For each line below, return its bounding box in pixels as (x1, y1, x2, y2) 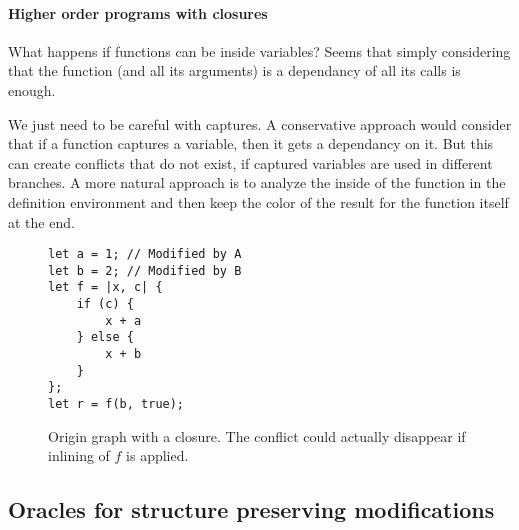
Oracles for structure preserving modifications (8, 494, 495, 525)
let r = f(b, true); (48, 397, 185, 412)
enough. (8, 79, 56, 100)
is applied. (126, 445, 189, 466)
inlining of (48, 445, 110, 466)
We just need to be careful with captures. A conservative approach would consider (8, 113, 512, 134)
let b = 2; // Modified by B (48, 263, 242, 278)
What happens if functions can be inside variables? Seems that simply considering (8, 40, 511, 61)
